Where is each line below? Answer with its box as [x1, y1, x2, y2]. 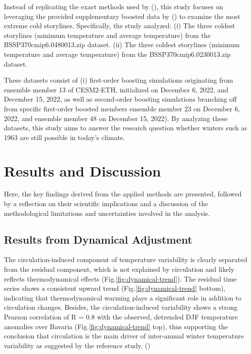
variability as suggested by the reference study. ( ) [4, 340, 151, 350]
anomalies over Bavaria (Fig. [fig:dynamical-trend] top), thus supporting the [4, 321, 228, 331]
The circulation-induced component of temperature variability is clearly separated [4, 254, 248, 265]
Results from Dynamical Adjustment [4, 231, 192, 247]
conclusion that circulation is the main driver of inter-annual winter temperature [4, 331, 244, 341]
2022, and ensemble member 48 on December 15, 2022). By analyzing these [4, 113, 228, 123]
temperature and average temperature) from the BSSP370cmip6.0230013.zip [4, 49, 231, 59]
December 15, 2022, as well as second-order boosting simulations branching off [4, 94, 237, 104]
